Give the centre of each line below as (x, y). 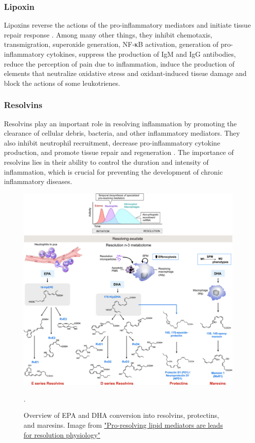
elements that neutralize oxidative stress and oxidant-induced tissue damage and (125, 73)
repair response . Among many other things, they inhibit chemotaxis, (108, 34)
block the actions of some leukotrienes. (62, 83)
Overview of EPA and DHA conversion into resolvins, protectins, (121, 415)
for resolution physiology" (62, 434)
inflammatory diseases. (38, 181)
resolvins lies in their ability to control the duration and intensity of (106, 162)
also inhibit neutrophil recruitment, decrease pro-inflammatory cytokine (112, 142)
